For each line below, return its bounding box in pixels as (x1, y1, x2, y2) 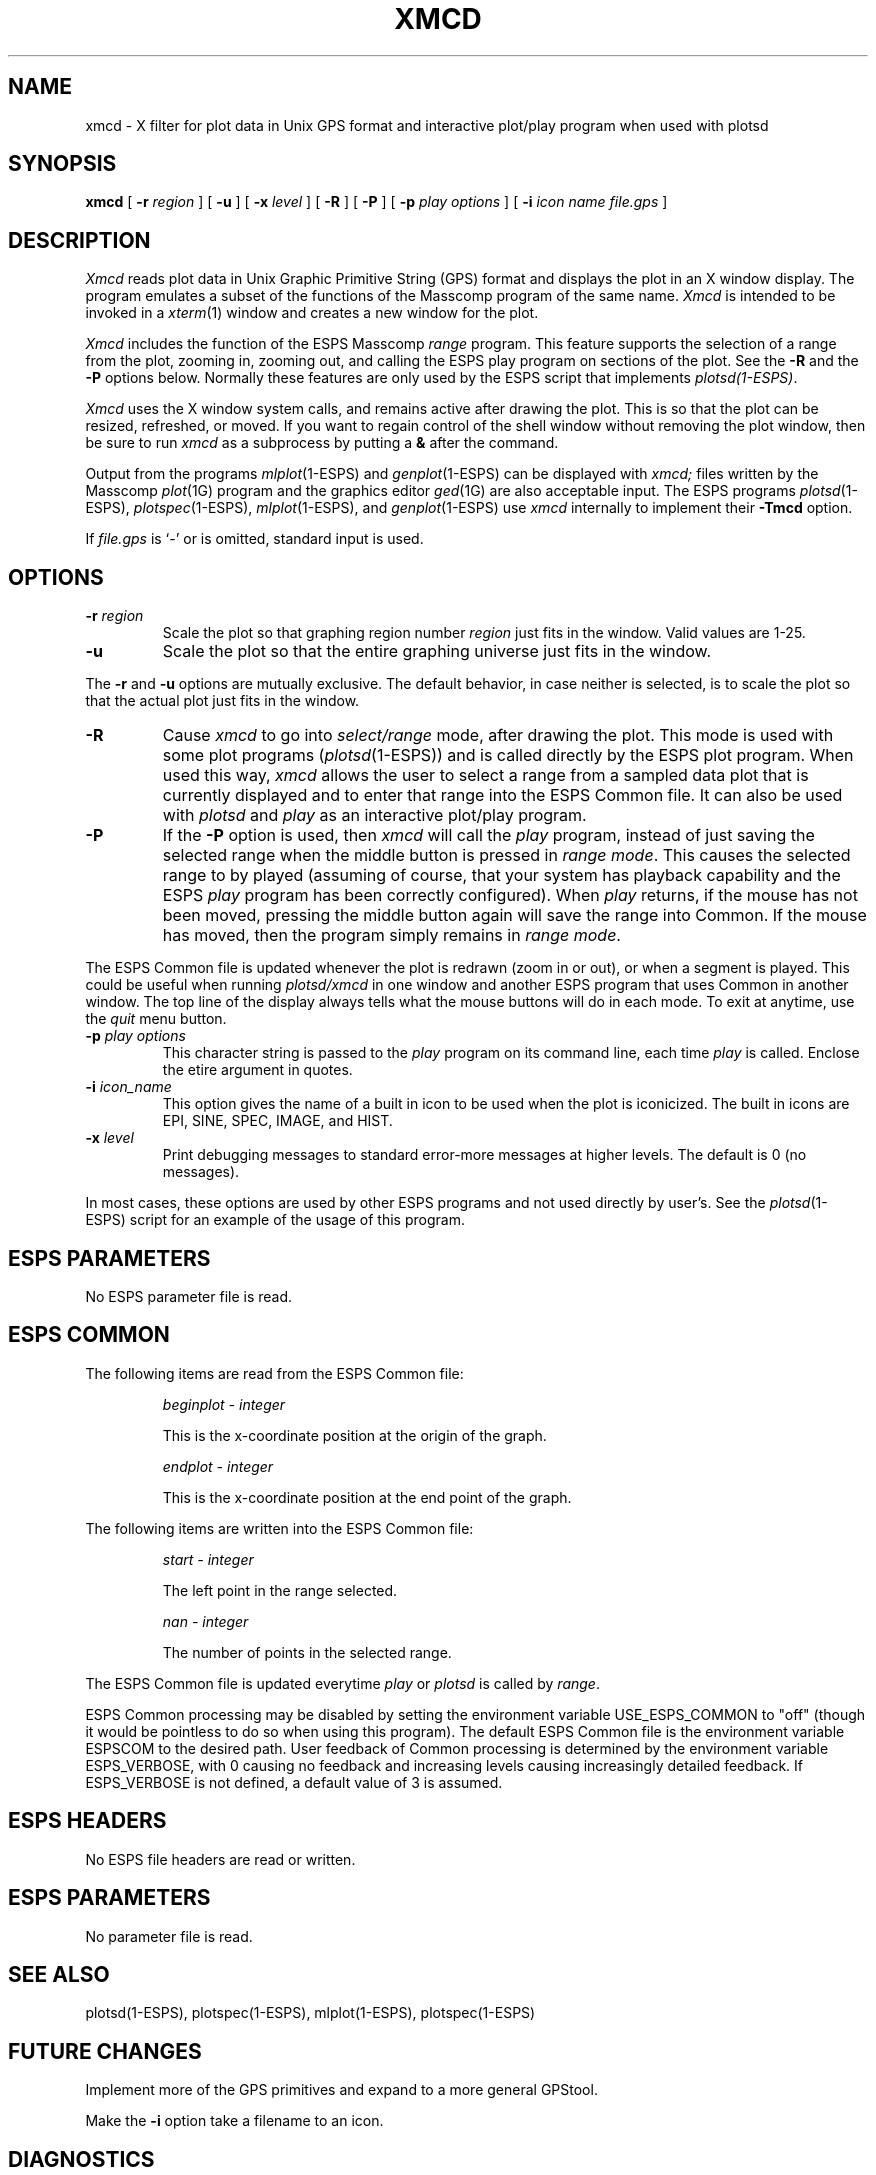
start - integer (162, 1550, 254, 1568)
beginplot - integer (162, 1395, 286, 1413)
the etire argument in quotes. (162, 1061, 353, 1079)
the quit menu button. (85, 1010, 227, 1028)
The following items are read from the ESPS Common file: (85, 1364, 464, 1382)
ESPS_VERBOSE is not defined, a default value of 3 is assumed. (85, 1773, 503, 1791)
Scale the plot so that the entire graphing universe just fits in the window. (162, 641, 712, 662)
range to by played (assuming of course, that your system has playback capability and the (162, 865, 841, 886)
